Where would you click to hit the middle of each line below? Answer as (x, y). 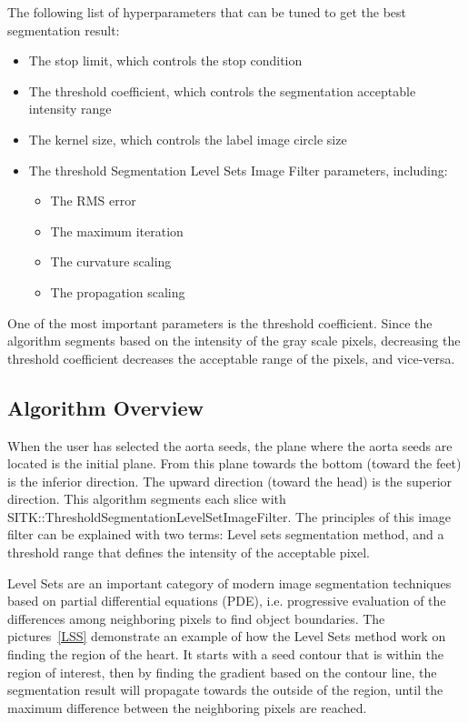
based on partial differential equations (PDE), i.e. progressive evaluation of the (227, 601)
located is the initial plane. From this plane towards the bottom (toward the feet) (234, 463)
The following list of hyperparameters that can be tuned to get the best (207, 12)
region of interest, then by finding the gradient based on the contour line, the (222, 672)
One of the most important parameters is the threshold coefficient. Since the (220, 322)
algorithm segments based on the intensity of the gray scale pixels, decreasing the (234, 341)
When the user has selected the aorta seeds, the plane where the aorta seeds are (230, 445)
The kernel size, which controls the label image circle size (188, 139)
